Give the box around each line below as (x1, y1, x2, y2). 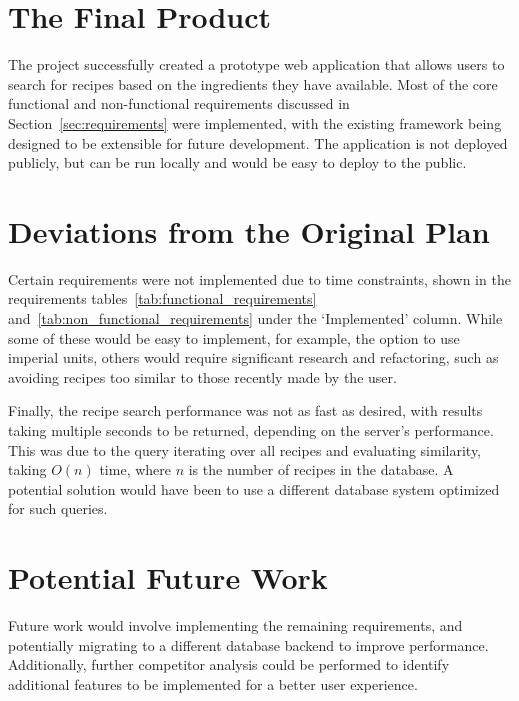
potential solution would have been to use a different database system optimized (8, 478, 500, 499)
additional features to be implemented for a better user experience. (8, 673, 418, 694)
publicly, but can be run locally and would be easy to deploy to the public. (8, 152, 467, 173)
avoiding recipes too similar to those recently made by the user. (8, 366, 397, 387)
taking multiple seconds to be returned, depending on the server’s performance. (8, 419, 494, 440)
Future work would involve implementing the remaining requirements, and (8, 615, 463, 636)
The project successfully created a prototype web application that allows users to (8, 54, 505, 75)
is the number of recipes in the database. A (188, 459, 454, 480)
